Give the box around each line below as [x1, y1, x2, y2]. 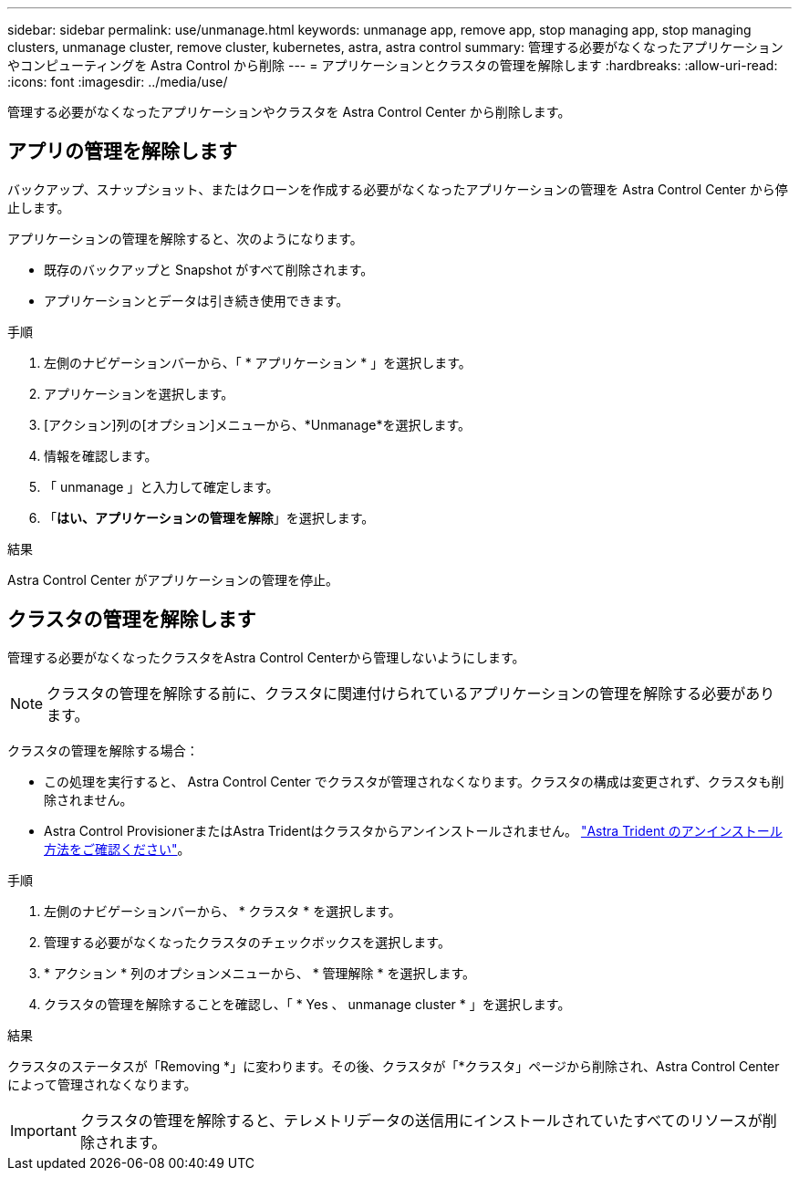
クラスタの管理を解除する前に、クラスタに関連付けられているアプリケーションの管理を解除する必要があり [47, 683, 775, 703]
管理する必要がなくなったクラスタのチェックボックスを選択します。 [44, 933, 451, 950]
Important [10, 1121, 77, 1140]
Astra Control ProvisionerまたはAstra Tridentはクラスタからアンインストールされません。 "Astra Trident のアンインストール [44, 822, 783, 839]
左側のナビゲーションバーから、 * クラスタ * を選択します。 [44, 902, 401, 919]
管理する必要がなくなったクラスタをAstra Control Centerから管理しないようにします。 [7, 649, 525, 665]
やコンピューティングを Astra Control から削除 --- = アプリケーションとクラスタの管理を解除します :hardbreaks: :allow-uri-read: [7, 57, 778, 73]
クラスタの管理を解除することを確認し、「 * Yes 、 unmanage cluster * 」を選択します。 [44, 996, 571, 1012]
